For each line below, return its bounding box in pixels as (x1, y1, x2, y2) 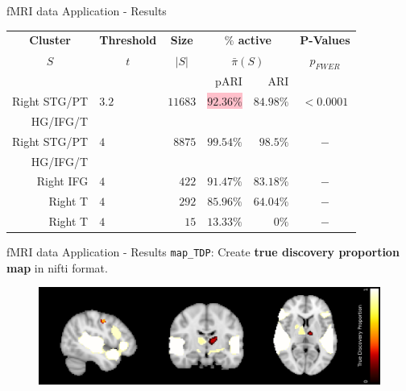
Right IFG (36, 173, 89, 189)
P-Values (300, 31, 350, 48)
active (238, 31, 271, 48)
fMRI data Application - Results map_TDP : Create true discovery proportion (6, 243, 400, 260)
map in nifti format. (6, 259, 108, 276)
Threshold (99, 31, 157, 48)
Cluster (29, 31, 71, 48)
